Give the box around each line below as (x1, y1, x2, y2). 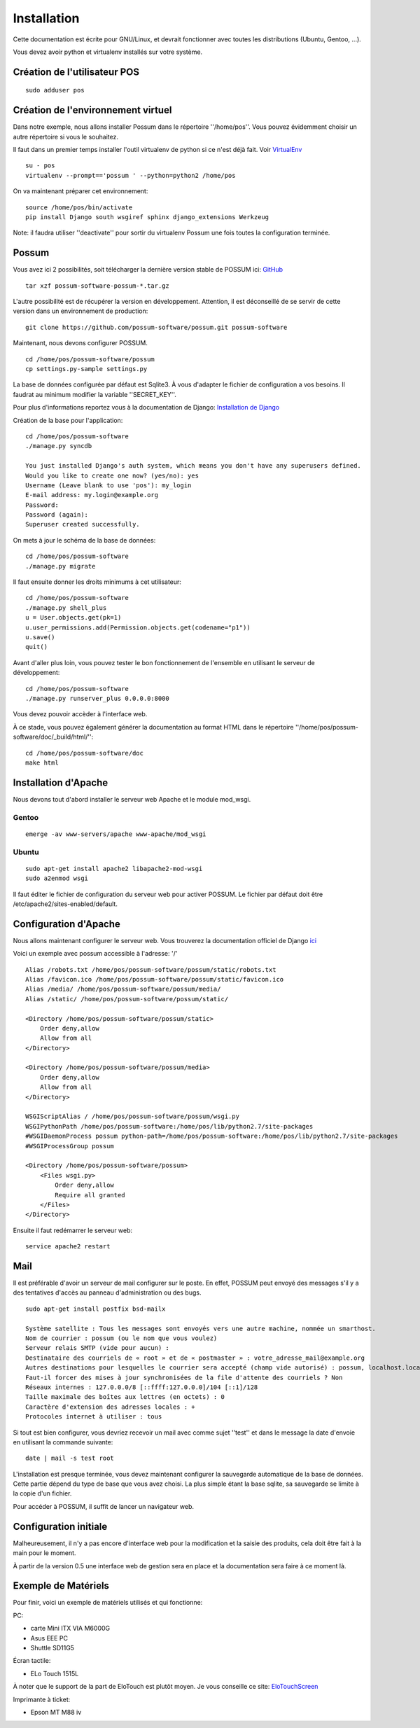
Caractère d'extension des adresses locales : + (25, 1402, 195, 1411)
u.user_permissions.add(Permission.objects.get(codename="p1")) (25, 623, 251, 632)
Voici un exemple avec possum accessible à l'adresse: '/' (13, 949, 178, 958)
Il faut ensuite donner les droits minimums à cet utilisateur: (13, 578, 182, 586)
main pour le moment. (13, 1549, 76, 1557)
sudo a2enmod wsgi (25, 875, 89, 882)
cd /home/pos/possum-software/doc (25, 749, 143, 757)
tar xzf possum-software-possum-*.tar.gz (25, 281, 169, 290)
